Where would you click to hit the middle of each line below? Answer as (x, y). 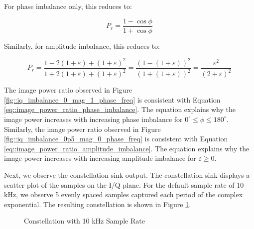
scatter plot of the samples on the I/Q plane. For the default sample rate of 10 (124, 184)
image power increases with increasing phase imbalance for (93, 119)
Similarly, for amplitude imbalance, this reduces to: (82, 46)
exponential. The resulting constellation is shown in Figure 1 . (98, 204)
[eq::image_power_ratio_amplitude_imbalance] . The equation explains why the (127, 148)
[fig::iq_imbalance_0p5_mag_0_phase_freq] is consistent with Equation (116, 139)
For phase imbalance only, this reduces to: (68, 6)
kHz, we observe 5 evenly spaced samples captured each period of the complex (124, 194)
